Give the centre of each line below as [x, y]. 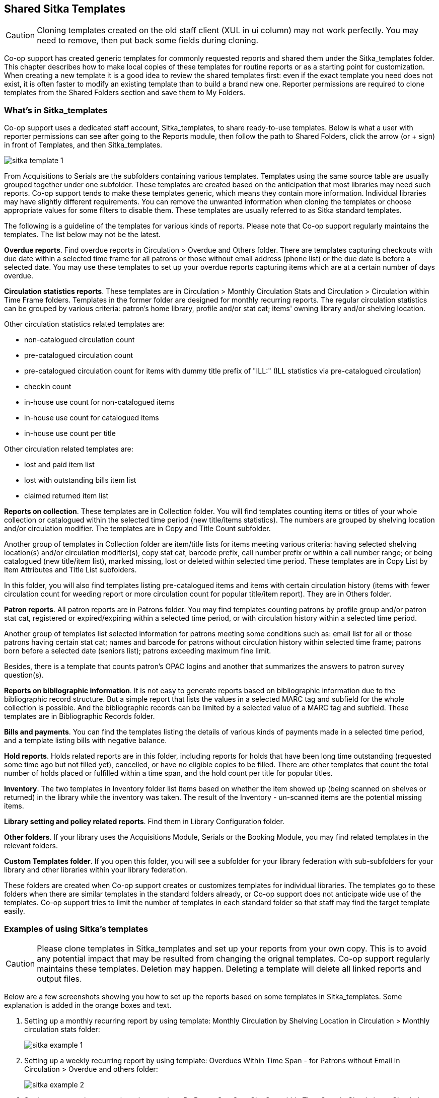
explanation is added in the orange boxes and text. [88, 1005]
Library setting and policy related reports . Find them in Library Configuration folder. [144, 822]
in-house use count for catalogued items [92, 418]
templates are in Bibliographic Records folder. [80, 716]
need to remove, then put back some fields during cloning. [148, 41]
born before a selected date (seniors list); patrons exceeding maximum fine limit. [138, 651]
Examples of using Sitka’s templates [76, 929]
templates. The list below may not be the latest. [82, 235]
